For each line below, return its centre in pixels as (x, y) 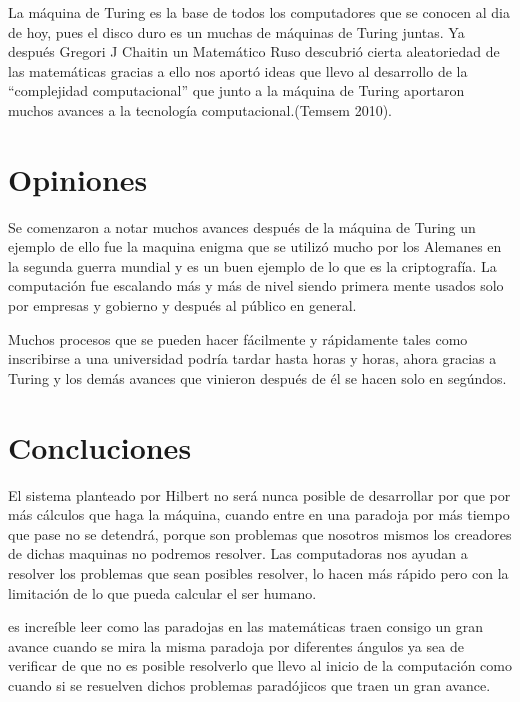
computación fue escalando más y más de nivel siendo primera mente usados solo (256, 285)
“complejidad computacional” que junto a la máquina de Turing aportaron (236, 90)
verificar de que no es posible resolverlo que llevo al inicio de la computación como (260, 665)
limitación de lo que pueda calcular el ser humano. (162, 592)
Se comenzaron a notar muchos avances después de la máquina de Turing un (242, 226)
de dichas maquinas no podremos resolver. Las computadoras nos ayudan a (238, 553)
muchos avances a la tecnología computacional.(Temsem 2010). (200, 109)
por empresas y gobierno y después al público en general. (182, 305)
